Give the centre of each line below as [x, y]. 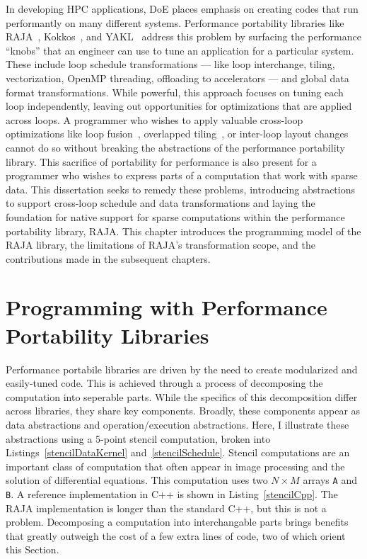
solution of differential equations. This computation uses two [137, 480]
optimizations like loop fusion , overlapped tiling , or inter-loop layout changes [177, 134]
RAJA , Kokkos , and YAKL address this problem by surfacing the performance [183, 36]
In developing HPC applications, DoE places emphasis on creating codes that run [182, 9]
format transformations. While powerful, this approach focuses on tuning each [175, 92]
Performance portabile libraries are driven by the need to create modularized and [182, 369]
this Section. [33, 549]
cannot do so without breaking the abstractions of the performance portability [175, 147]
